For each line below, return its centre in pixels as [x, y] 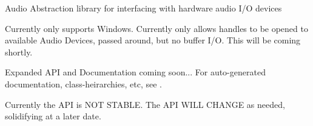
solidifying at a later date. [53, 116]
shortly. [19, 52]
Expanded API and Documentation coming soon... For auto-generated [135, 72]
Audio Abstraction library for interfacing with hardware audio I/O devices [143, 8]
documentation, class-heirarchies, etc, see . [83, 83]
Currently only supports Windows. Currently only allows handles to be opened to [156, 28]
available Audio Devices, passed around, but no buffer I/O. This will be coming [153, 40]
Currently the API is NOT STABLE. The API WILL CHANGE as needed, [145, 104]
